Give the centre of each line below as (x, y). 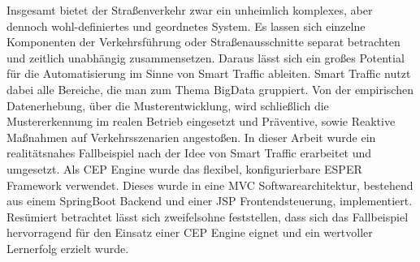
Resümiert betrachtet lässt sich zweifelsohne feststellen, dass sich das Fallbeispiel (208, 216)
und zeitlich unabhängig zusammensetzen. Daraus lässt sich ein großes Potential (206, 57)
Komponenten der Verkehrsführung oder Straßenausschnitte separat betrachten (204, 42)
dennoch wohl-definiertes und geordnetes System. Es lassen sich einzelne (186, 26)
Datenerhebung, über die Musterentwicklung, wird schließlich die (168, 105)
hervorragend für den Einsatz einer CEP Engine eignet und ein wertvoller (190, 232)
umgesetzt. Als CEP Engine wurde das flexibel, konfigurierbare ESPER (184, 168)
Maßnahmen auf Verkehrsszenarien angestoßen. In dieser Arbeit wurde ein (191, 137)
